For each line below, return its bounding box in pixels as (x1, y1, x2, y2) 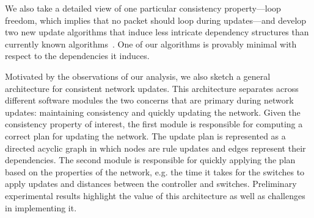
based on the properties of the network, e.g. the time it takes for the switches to (5, 165, 305, 178)
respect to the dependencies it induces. (5, 49, 150, 62)
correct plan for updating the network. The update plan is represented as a (5, 129, 286, 142)
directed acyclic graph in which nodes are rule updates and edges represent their (5, 141, 306, 154)
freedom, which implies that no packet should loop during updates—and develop (5, 13, 307, 26)
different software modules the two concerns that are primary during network (5, 94, 294, 107)
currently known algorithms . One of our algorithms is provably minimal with (5, 37, 297, 50)
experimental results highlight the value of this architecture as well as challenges (5, 189, 305, 202)
